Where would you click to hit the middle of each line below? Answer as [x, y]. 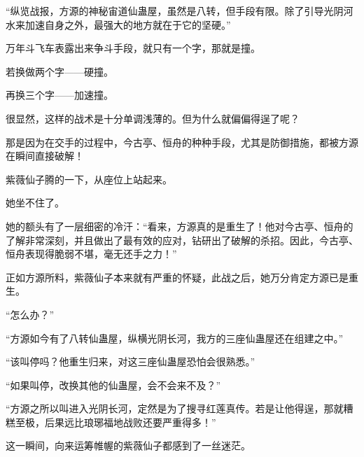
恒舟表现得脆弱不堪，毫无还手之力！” [91, 254]
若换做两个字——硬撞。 [59, 71]
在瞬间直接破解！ [45, 156]
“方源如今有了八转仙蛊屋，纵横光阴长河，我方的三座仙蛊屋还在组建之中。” [175, 338]
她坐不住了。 [35, 203]
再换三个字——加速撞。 [59, 95]
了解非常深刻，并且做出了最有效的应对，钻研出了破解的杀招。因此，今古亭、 [182, 240]
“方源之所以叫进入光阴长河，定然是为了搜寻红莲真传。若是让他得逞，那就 [175, 408]
